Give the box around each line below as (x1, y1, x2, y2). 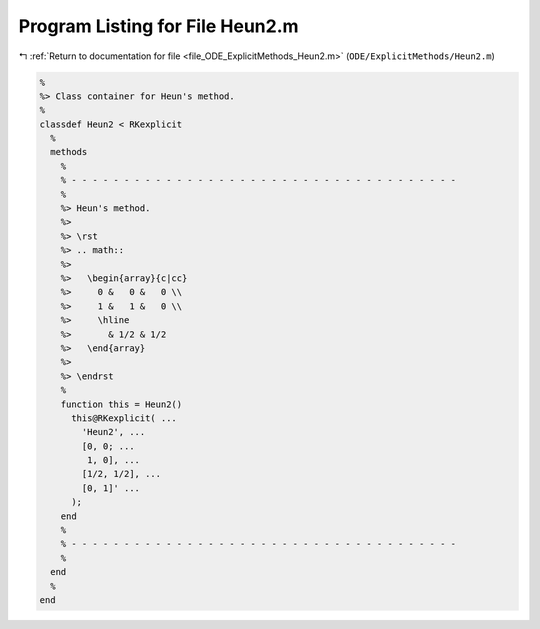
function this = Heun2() (60, 398, 183, 410)
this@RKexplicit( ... (71, 412, 177, 424)
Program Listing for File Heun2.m (18, 15, 299, 37)
